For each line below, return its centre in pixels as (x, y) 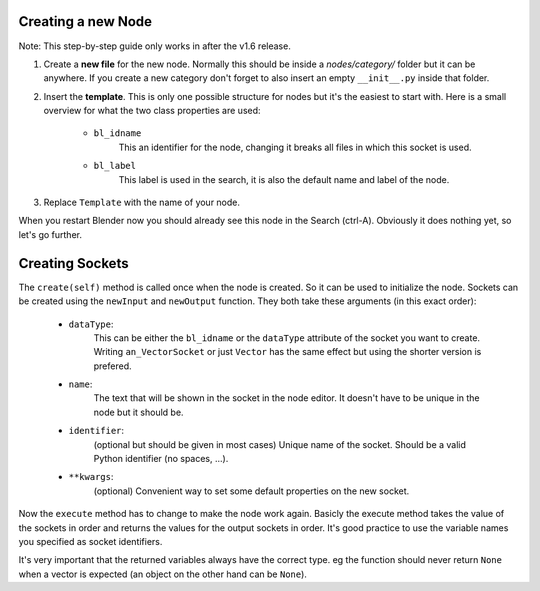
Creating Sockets (73, 263)
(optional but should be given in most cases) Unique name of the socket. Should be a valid (280, 444)
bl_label (115, 166)
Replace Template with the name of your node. (141, 202)
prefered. (112, 366)
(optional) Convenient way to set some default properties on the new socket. (251, 491)
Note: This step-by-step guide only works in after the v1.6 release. (155, 46)
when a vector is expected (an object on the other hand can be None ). (162, 574)
